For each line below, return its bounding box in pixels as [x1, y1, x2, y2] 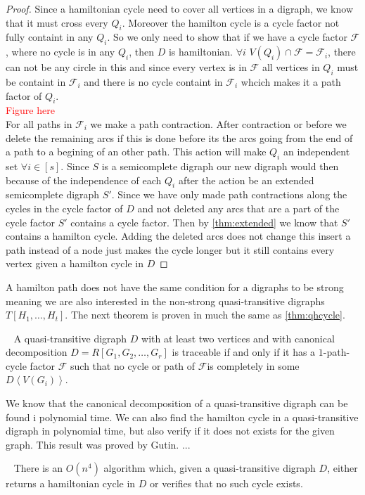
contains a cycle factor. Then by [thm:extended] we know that [70, 214, 338, 229]
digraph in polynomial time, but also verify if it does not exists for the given [6, 423, 335, 438]
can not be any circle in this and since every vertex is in [6, 60, 247, 75]
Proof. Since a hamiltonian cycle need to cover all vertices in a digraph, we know [6, 1, 353, 15]
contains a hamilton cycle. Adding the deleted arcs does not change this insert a [6, 229, 351, 243]
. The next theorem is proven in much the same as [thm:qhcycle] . [65, 307, 345, 322]
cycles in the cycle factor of [6, 200, 123, 215]
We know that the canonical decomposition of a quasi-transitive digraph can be [6, 396, 348, 411]
